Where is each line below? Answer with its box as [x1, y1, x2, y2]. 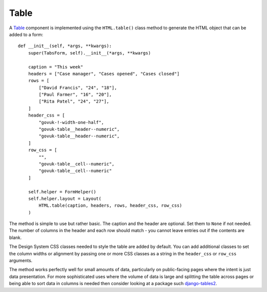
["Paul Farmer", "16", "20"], [39, 92, 112, 98]
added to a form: [9, 31, 44, 37]
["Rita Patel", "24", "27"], [39, 99, 110, 104]
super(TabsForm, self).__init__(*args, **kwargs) [28, 50, 151, 56]
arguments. [9, 258, 33, 264]
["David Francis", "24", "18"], [39, 85, 117, 90]
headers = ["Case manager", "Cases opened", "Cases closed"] [28, 71, 180, 76]
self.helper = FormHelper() [28, 189, 96, 194]
